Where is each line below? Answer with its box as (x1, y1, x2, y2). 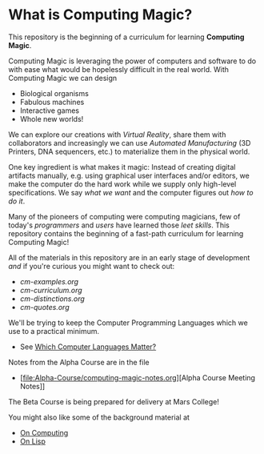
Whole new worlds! (19, 114, 84, 123)
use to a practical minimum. (8, 326, 100, 335)
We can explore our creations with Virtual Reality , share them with (8, 130, 226, 139)
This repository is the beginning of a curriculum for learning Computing (8, 32, 245, 42)
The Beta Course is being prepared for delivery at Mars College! (8, 396, 220, 406)
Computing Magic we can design (8, 73, 118, 82)
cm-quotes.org (19, 302, 70, 311)
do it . (8, 196, 26, 206)
